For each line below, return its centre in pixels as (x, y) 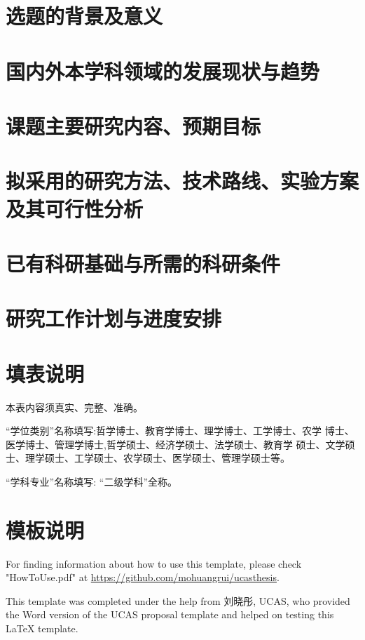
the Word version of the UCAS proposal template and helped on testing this (170, 614)
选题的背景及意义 (84, 16)
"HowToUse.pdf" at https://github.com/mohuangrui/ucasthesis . (143, 577)
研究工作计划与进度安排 (114, 318)
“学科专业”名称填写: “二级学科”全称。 (91, 481)
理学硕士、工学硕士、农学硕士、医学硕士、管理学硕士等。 (157, 458)
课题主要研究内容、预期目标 (133, 125)
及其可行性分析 (75, 208)
